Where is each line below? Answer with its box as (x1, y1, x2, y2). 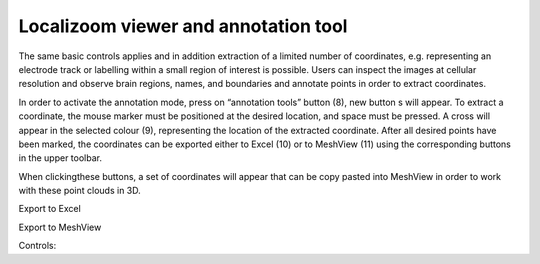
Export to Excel (18, 203, 82, 215)
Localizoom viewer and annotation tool (18, 15, 348, 37)
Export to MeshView (18, 221, 102, 233)
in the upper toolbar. (18, 152, 102, 164)
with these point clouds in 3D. (18, 185, 142, 197)
